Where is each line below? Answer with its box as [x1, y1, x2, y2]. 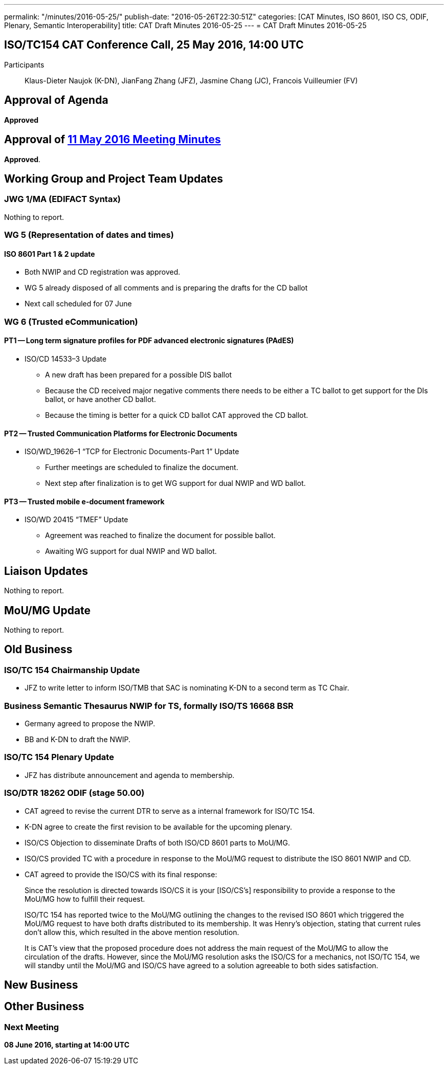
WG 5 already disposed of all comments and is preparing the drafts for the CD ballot [25, 283, 308, 293]
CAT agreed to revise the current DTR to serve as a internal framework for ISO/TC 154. [25, 806, 315, 815]
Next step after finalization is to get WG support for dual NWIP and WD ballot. [45, 479, 306, 488]
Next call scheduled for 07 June [25, 299, 132, 308]
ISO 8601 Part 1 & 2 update [4, 249, 95, 258]
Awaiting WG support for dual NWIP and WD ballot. [45, 547, 217, 556]
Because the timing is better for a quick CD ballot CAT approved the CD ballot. [45, 410, 308, 419]
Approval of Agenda [4, 94, 108, 107]
